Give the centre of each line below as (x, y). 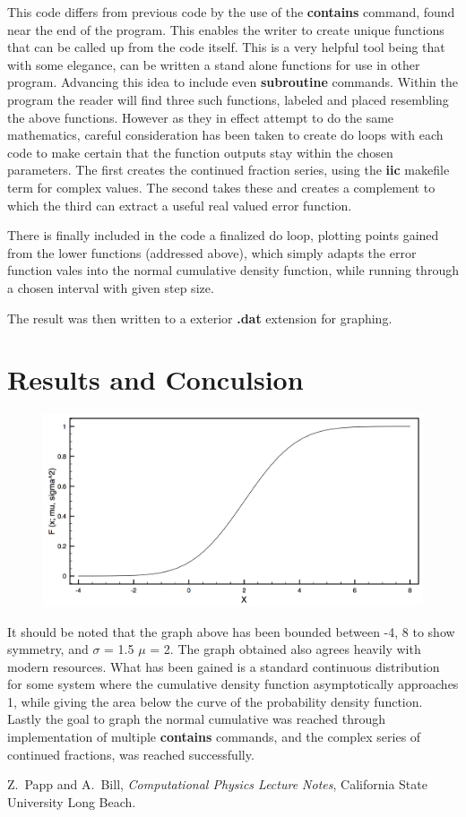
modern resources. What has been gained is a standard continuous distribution (224, 666)
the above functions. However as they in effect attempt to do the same (201, 117)
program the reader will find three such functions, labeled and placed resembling (228, 99)
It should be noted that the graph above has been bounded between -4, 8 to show (231, 631)
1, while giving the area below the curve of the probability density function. (215, 701)
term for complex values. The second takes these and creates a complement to (221, 187)
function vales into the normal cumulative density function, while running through (233, 270)
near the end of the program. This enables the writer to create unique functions (226, 29)
